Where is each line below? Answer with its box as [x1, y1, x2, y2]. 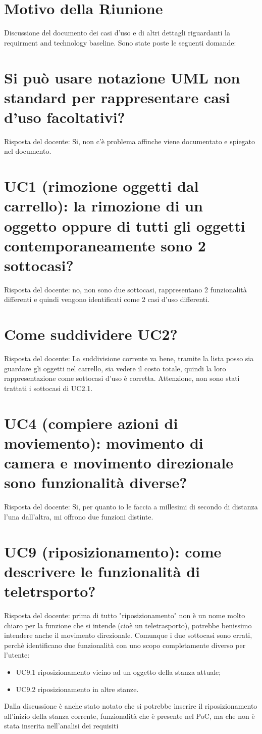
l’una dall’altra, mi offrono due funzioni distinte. [4, 511, 153, 522]
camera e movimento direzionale [4, 452, 233, 473]
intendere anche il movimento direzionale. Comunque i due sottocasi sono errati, [4, 630, 252, 640]
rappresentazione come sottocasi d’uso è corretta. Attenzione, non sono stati [4, 373, 240, 383]
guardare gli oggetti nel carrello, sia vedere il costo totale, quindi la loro [4, 363, 226, 373]
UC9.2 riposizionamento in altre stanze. [16, 683, 139, 694]
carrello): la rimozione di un [4, 195, 203, 216]
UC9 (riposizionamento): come [4, 541, 222, 562]
